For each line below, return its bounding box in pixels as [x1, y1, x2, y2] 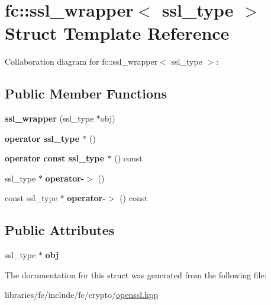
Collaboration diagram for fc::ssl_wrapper [5, 55, 158, 68]
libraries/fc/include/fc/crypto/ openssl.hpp [5, 288, 159, 301]
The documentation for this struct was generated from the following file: [5, 268, 267, 281]
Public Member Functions [5, 84, 167, 103]
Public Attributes [5, 221, 115, 239]
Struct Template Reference [5, 21, 230, 45]
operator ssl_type [5, 132, 80, 144]
